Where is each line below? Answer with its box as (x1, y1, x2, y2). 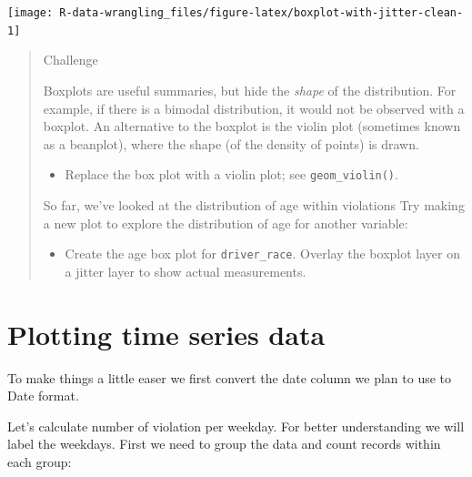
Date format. (7, 386, 79, 405)
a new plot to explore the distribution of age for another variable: (43, 213, 408, 232)
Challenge (43, 50, 98, 69)
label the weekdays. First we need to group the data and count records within (7, 434, 441, 453)
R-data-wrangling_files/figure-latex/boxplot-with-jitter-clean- (59, 6, 464, 19)
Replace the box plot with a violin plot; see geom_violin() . (65, 165, 398, 184)
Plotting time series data (7, 315, 326, 352)
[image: (7, 6, 54, 19)
